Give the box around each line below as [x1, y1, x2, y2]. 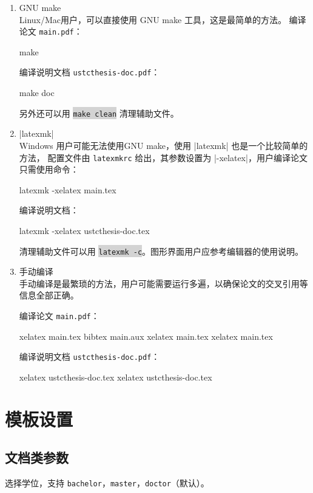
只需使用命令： [19, 163, 79, 176]
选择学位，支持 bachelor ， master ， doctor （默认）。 [5, 477, 209, 489]
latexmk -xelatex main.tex [19, 183, 116, 196]
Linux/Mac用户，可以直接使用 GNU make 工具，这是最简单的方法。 [19, 13, 286, 26]
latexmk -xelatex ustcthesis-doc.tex [19, 224, 150, 236]
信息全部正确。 [19, 289, 79, 302]
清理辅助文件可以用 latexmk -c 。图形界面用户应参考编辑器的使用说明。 [19, 244, 304, 257]
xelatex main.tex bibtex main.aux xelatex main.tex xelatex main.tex [19, 329, 273, 342]
